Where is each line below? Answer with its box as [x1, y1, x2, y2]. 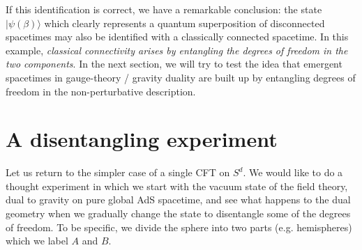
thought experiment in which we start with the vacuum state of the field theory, [6, 178, 348, 193]
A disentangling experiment [6, 125, 278, 153]
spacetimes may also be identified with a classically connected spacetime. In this [6, 29, 349, 44]
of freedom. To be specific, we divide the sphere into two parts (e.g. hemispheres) [6, 219, 352, 234]
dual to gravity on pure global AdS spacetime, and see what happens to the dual [6, 192, 351, 207]
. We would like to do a [243, 165, 343, 180]
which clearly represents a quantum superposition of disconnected [44, 15, 325, 30]
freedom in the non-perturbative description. [6, 84, 196, 98]
